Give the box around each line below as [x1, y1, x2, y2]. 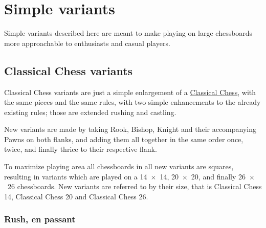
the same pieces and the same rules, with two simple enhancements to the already [4, 97, 261, 107]
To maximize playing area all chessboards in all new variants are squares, [4, 161, 234, 172]
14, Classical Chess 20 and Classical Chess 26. [4, 191, 148, 201]
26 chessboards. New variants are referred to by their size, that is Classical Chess [7, 181, 262, 192]
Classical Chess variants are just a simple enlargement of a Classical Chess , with [4, 86, 256, 97]
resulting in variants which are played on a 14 [4, 171, 147, 181]
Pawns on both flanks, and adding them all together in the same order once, [4, 133, 243, 144]
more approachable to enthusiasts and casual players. [4, 37, 170, 48]
